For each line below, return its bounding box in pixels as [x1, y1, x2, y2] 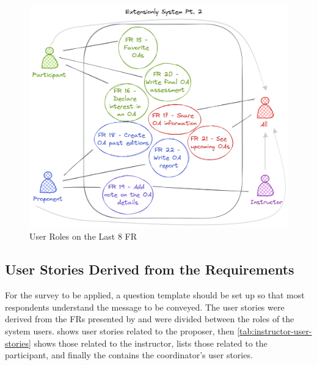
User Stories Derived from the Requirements [5, 260, 294, 279]
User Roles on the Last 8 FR [29, 230, 137, 243]
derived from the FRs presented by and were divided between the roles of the [5, 312, 294, 325]
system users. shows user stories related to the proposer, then [5, 324, 235, 337]
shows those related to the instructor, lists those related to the [34, 336, 268, 349]
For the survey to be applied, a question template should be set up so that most [5, 289, 305, 301]
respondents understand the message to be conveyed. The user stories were [5, 300, 285, 313]
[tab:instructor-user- [237, 324, 312, 337]
